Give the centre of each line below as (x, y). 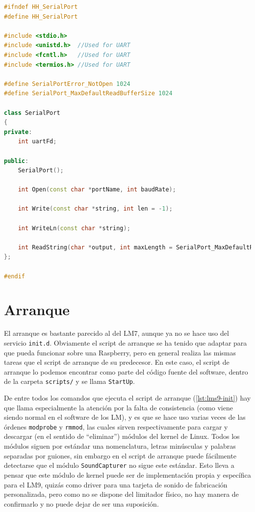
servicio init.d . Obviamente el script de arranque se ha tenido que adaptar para (126, 342)
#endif (14, 276)
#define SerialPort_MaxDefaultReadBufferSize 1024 (88, 94)
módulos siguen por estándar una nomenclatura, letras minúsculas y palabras (120, 446)
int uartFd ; (37, 142)
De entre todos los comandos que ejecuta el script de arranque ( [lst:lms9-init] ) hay (127, 398)
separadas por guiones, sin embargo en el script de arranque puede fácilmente (120, 455)
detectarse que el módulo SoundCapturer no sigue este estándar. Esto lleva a (119, 465)
